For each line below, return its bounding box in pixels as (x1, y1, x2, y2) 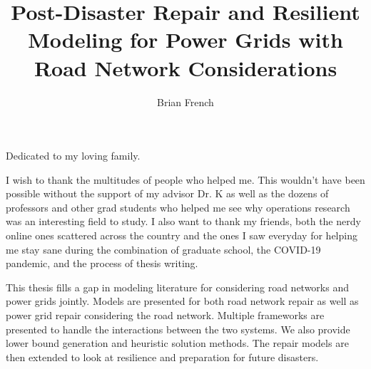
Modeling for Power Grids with (28, 25, 343, 54)
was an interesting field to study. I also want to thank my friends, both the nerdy (6, 214, 361, 229)
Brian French (157, 94, 214, 109)
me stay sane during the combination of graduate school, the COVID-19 (6, 241, 321, 256)
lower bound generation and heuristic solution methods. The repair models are (6, 336, 349, 350)
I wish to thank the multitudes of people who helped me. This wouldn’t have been (6, 172, 365, 187)
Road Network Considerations (34, 53, 337, 82)
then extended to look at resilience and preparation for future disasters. (6, 349, 319, 364)
